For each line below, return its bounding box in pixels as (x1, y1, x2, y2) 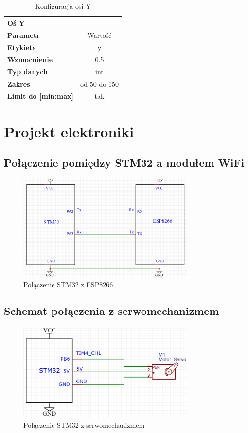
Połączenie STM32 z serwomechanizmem (23, 419, 145, 430)
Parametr (7, 30, 40, 40)
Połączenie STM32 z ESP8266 (23, 279, 113, 289)
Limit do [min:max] (7, 90, 73, 101)
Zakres (7, 78, 30, 88)
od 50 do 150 (80, 78, 119, 88)
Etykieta (7, 42, 36, 52)
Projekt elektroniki (4, 121, 134, 141)
